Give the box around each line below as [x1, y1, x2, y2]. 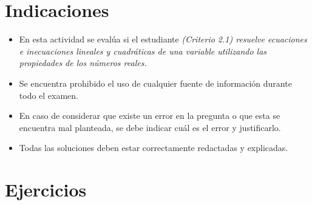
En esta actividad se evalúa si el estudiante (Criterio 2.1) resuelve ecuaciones [19, 33, 307, 45]
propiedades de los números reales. [19, 56, 147, 69]
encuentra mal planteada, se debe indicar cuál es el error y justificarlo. [19, 121, 281, 133]
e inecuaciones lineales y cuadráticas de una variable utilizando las [19, 44, 267, 57]
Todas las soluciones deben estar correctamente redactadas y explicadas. [19, 141, 288, 154]
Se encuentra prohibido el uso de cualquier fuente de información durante [19, 76, 292, 89]
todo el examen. [19, 89, 79, 101]
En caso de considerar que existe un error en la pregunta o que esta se [19, 109, 280, 122]
